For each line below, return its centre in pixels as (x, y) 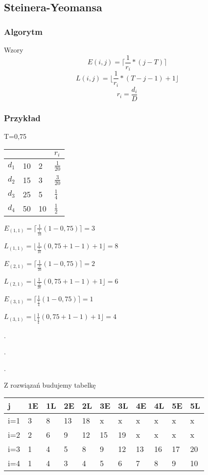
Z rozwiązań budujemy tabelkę (50, 384)
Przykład (22, 118)
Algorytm (23, 31)
